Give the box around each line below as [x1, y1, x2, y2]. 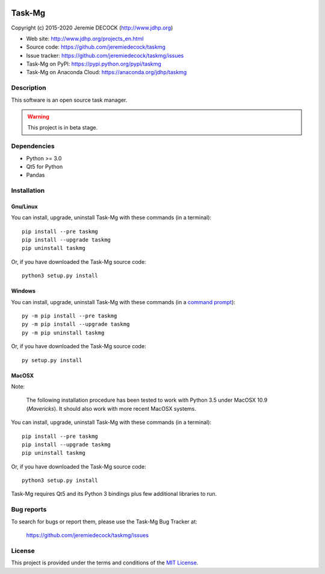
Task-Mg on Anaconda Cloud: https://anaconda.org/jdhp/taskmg [26, 69, 187, 76]
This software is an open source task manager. [11, 96, 128, 104]
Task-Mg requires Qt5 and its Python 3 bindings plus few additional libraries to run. [11, 490, 217, 498]
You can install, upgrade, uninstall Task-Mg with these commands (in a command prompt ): [11, 298, 236, 305]
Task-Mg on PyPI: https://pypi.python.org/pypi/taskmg [26, 60, 162, 67]
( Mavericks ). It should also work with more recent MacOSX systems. [26, 405, 197, 412]
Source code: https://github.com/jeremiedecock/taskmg [26, 43, 166, 51]
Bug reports [11, 505, 47, 514]
